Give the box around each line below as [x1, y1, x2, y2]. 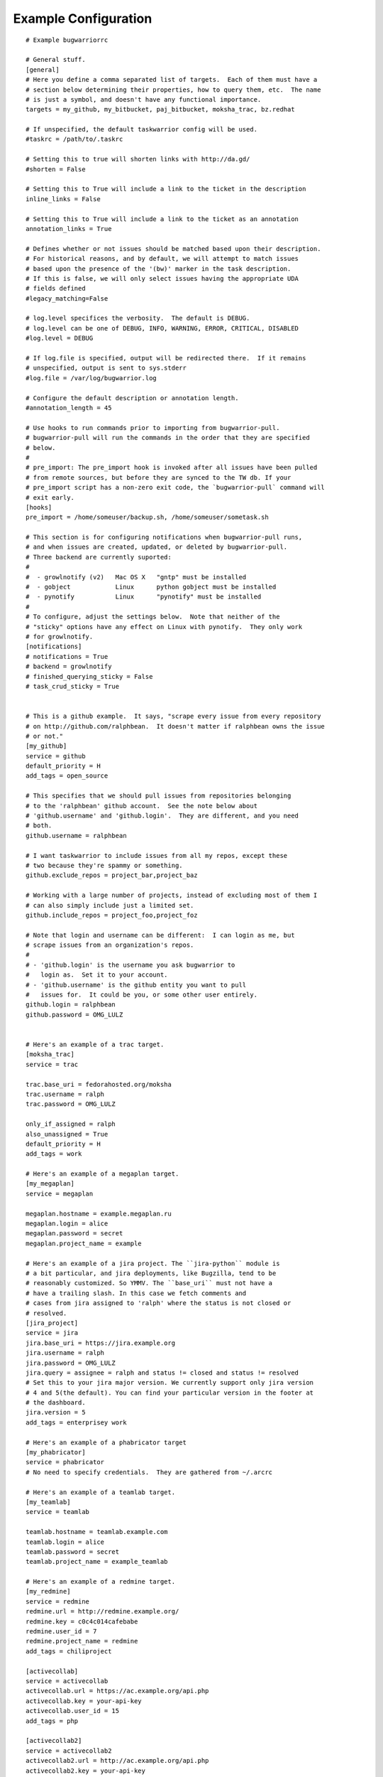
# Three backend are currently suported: [26, 553, 172, 561]
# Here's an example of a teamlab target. [26, 1488, 176, 1496]
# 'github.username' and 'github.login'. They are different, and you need [26, 812, 299, 820]
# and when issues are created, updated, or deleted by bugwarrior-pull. [26, 543, 288, 551]
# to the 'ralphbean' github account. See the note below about [26, 802, 258, 810]
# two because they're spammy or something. [26, 861, 184, 869]
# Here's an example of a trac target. [26, 1041, 165, 1048]
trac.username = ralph [26, 1090, 105, 1098]
